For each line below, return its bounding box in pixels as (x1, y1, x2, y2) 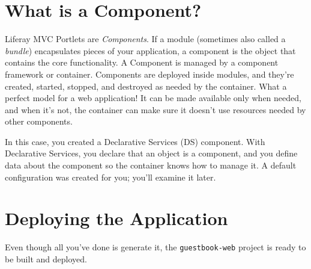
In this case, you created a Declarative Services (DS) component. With (5, 135, 265, 147)
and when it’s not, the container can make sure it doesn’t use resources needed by (5, 103, 306, 116)
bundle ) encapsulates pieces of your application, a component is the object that (5, 44, 296, 57)
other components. (5, 115, 73, 128)
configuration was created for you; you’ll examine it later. (5, 170, 216, 183)
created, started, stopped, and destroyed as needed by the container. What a (5, 79, 287, 92)
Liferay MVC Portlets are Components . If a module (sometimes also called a (5, 32, 286, 45)
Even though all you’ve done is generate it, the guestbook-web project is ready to (5, 241, 306, 253)
